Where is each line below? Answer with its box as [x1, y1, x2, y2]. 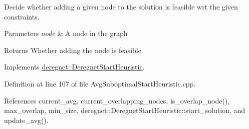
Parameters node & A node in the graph [4, 28, 128, 38]
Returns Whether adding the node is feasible [4, 44, 141, 55]
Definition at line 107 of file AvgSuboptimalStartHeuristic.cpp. [4, 78, 196, 88]
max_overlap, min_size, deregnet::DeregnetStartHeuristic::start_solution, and [4, 105, 245, 115]
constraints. [4, 11, 40, 21]
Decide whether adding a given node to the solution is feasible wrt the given [4, 1, 238, 11]
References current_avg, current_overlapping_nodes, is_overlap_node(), [4, 95, 230, 105]
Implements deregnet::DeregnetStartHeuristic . [4, 61, 145, 72]
